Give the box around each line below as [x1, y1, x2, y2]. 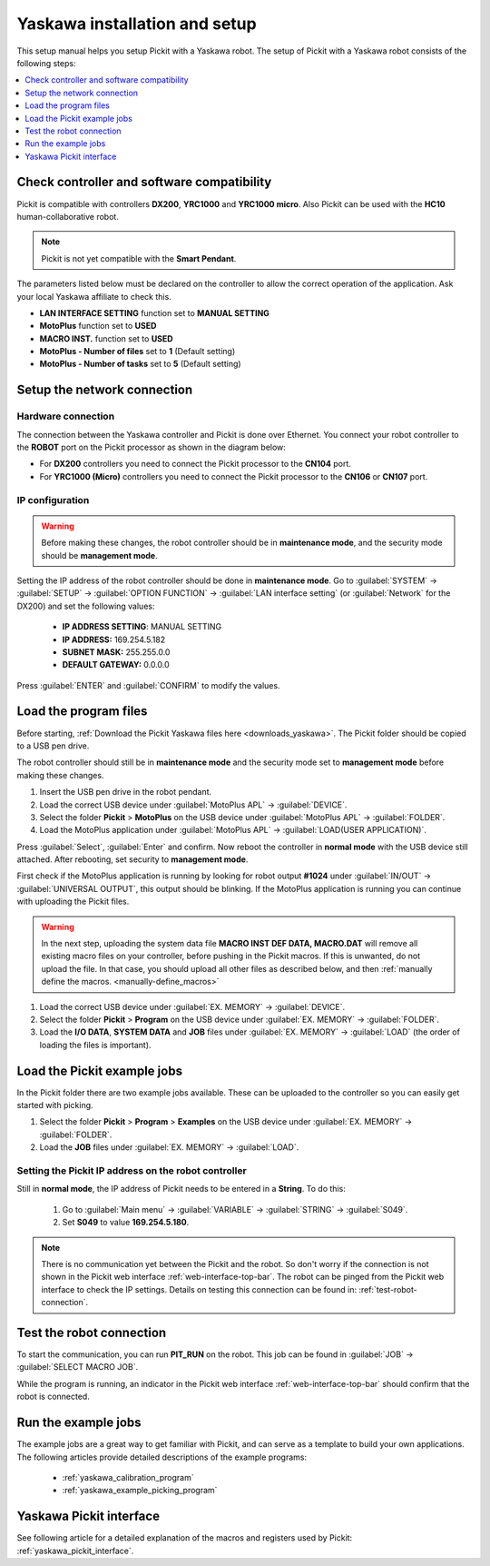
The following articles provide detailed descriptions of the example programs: [16, 1452, 308, 1462]
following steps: [16, 57, 76, 68]
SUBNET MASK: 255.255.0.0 [62, 646, 171, 658]
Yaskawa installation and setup [16, 14, 258, 34]
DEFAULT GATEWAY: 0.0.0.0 [62, 659, 170, 670]
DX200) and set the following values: [16, 600, 155, 611]
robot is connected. [16, 1391, 90, 1402]
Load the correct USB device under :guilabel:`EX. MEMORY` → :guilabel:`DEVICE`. [39, 1001, 346, 1012]
